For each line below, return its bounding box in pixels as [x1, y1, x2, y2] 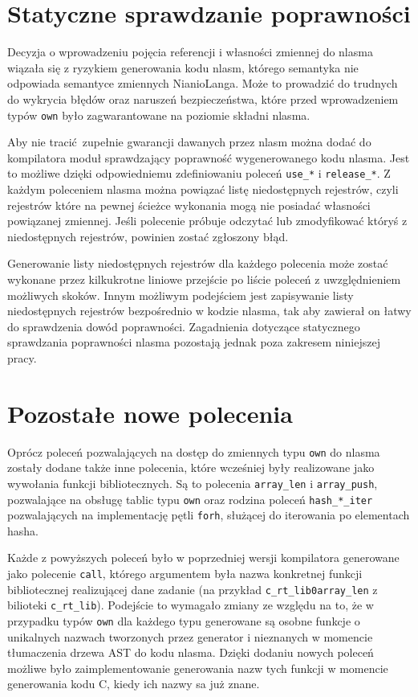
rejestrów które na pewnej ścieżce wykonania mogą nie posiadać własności [7, 196, 371, 213]
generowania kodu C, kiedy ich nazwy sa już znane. [7, 675, 260, 692]
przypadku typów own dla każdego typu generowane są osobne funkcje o [7, 613, 360, 629]
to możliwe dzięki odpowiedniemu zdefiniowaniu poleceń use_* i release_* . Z [7, 165, 391, 182]
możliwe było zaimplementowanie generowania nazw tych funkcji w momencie [7, 659, 388, 676]
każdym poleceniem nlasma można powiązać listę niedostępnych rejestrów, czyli [7, 181, 399, 197]
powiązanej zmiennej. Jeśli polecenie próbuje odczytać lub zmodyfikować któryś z [7, 212, 408, 229]
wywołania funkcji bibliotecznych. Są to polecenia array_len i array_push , [7, 474, 378, 491]
